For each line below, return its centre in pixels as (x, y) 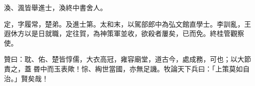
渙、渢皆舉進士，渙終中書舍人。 (55, 7)
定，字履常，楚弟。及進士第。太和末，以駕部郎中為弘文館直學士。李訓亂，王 (127, 24)
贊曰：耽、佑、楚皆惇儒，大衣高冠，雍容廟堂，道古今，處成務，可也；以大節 (127, 59)
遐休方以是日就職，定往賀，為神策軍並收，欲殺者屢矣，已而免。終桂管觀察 (124, 33)
